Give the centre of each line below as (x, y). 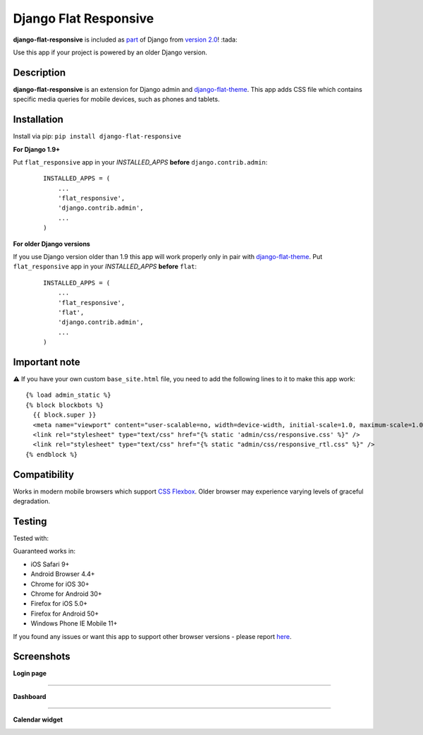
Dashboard (30, 696)
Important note (47, 362)
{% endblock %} (52, 454)
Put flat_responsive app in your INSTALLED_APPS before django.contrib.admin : (140, 162)
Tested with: (31, 538)
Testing (30, 521)
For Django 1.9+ (37, 149)
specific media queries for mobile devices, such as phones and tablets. (116, 100)
